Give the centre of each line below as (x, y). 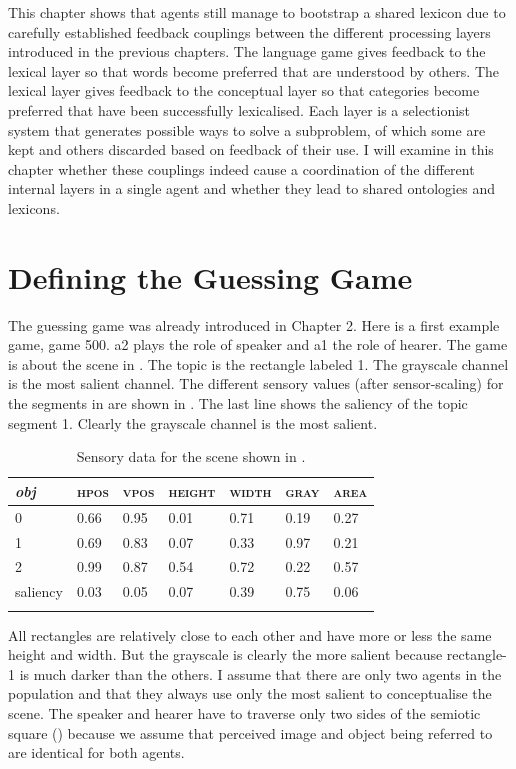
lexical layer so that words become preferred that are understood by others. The (253, 70)
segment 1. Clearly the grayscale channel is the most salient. (193, 422)
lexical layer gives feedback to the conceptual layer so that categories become (244, 90)
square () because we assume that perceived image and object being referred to (250, 732)
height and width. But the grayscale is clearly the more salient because (225, 654)
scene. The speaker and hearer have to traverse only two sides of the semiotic (244, 712)
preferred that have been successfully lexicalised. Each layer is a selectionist (239, 109)
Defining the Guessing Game (210, 276)
